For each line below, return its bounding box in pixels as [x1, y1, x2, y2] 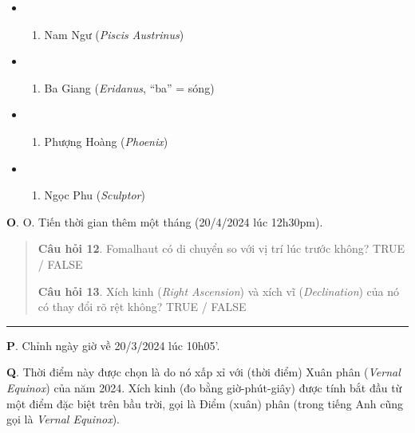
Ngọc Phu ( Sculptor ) [44, 187, 145, 203]
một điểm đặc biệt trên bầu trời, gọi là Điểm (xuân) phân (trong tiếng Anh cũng [6, 395, 403, 411]
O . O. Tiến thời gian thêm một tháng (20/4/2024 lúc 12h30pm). [6, 213, 323, 230]
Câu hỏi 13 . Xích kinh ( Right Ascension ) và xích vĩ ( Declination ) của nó [38, 282, 400, 299]
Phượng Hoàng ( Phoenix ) [44, 132, 168, 149]
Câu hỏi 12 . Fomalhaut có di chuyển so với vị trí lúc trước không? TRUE [38, 240, 405, 257]
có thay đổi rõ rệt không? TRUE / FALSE [38, 298, 247, 315]
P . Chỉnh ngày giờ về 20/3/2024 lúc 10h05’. [6, 337, 220, 353]
